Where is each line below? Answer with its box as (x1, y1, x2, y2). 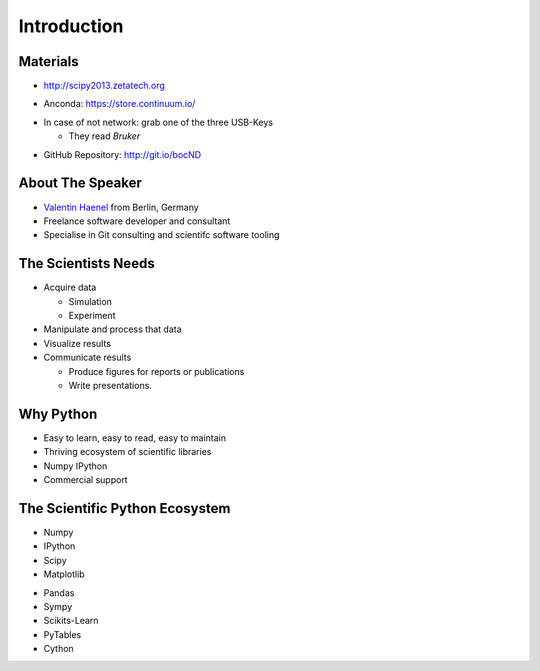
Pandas (43, 586, 75, 599)
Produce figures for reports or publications (68, 365, 245, 377)
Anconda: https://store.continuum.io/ (43, 98, 196, 110)
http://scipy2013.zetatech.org (43, 80, 165, 92)
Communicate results (43, 351, 132, 364)
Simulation (68, 295, 112, 307)
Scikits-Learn (43, 615, 99, 627)
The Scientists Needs (18, 255, 155, 272)
